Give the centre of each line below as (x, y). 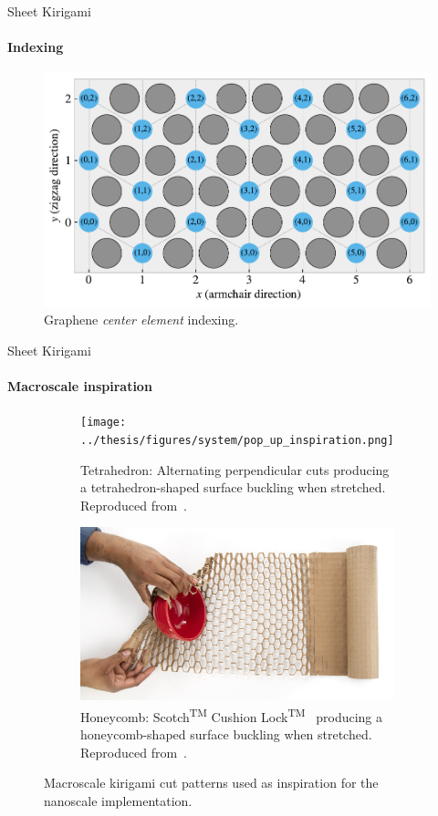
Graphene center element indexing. (141, 320)
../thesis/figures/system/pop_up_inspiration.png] (237, 440)
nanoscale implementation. (118, 800)
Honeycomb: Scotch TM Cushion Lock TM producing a (232, 715)
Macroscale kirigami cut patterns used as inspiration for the (211, 783)
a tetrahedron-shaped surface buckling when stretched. (233, 487)
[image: (104, 423)
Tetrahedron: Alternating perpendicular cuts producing (235, 469)
